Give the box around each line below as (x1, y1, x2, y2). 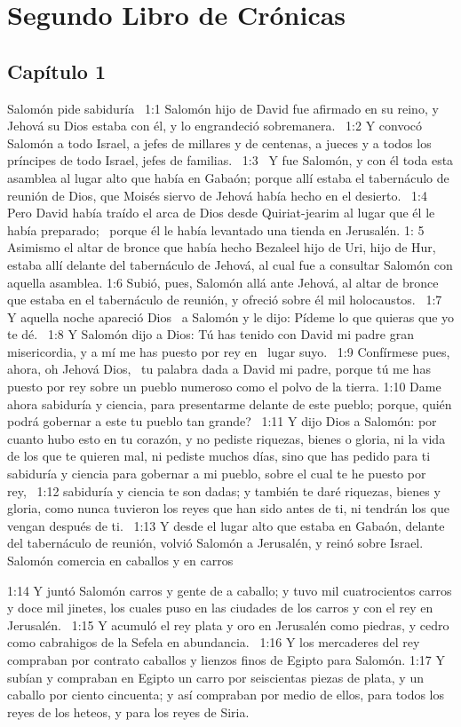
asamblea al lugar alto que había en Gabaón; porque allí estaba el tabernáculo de (7, 168, 449, 186)
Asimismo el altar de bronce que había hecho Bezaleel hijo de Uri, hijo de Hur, (7, 238, 436, 257)
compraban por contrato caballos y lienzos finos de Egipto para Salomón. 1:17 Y (7, 650, 445, 668)
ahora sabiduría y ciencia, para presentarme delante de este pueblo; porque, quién (7, 394, 452, 413)
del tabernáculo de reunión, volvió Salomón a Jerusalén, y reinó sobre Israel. (7, 533, 424, 552)
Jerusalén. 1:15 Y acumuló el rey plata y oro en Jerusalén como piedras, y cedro (7, 615, 449, 634)
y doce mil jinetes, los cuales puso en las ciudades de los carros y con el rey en (7, 598, 433, 617)
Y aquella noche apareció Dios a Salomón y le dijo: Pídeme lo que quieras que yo (7, 307, 455, 326)
